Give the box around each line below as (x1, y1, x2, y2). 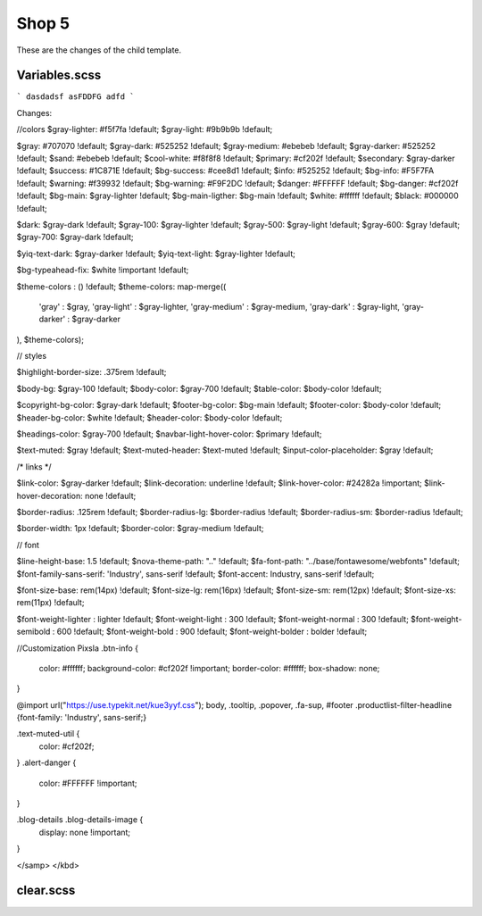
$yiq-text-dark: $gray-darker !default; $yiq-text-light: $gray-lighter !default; (16, 248, 296, 259)
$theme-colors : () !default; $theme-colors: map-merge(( (16, 281, 227, 292)
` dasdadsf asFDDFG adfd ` (16, 92, 135, 102)
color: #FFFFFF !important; (38, 778, 137, 788)
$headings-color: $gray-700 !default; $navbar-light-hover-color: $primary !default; (16, 429, 322, 439)
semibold (16, 626, 51, 637)
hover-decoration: (16, 490, 84, 501)
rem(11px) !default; (16, 597, 85, 608)
